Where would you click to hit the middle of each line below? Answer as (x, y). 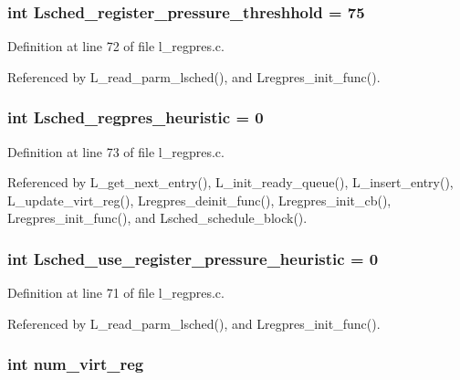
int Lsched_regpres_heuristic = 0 (136, 117)
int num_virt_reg (76, 364)
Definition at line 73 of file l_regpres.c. (116, 151)
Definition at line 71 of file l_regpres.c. (116, 293)
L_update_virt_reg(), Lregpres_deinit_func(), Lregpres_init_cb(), (199, 200)
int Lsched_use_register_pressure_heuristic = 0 (193, 258)
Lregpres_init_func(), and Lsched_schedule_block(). (157, 218)
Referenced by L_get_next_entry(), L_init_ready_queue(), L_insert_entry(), (230, 182)
